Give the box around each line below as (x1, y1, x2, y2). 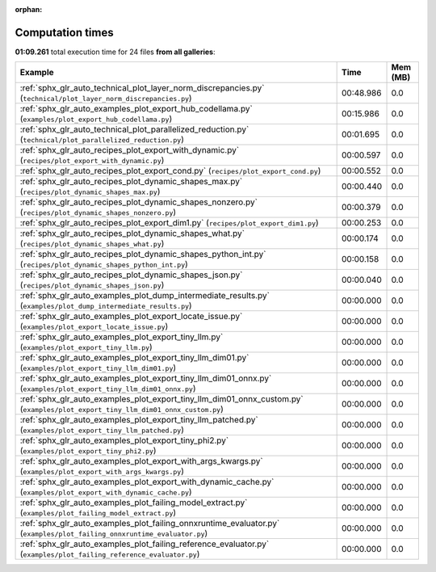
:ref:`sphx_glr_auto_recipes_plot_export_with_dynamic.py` (19, 145, 240, 156)
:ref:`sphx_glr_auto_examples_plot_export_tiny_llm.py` (19, 331, 224, 343)
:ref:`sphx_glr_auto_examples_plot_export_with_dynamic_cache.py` (19, 477, 275, 488)
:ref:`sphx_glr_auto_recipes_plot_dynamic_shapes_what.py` (19, 228, 245, 239)
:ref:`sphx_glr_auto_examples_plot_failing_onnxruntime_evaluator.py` (19, 518, 280, 529)
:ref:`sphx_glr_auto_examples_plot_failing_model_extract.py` (19, 497, 248, 508)
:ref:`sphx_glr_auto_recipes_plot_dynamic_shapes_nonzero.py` (19, 196, 258, 208)
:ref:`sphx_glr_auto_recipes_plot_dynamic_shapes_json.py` (19, 269, 243, 280)
